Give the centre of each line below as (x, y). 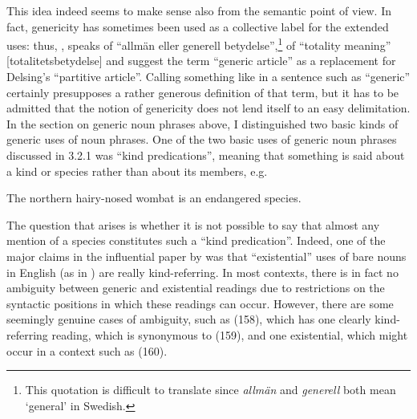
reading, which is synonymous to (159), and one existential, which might (230, 334)
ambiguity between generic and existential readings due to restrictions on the (196, 288)
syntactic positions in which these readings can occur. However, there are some (200, 303)
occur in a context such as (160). (87, 350)
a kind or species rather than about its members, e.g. (137, 171)
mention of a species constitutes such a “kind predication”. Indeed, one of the (196, 240)
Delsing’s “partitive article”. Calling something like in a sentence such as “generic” (208, 77)
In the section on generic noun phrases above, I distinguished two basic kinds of (202, 123)
